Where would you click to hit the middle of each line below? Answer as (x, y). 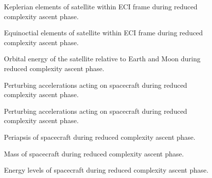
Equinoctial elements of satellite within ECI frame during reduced (104, 33)
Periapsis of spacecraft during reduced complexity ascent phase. (100, 137)
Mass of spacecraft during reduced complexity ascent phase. (94, 153)
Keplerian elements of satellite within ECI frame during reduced (101, 6)
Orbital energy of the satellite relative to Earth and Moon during (102, 59)
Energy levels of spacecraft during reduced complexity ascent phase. (106, 170)
